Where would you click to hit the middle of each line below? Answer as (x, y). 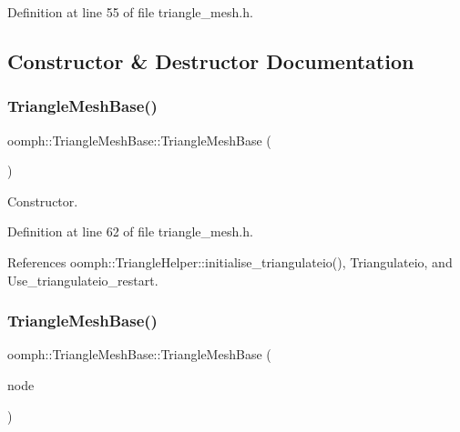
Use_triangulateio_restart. (83, 280)
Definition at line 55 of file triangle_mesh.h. (130, 12)
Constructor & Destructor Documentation (211, 60)
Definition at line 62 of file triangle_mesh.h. (130, 231)
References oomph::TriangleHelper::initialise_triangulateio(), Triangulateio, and (230, 261)
